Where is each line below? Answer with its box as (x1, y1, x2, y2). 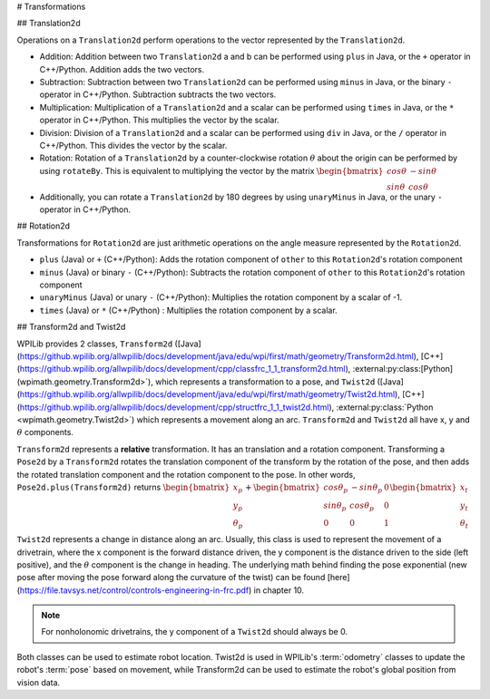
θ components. (16, 427, 74, 438)
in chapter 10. (253, 585, 304, 596)
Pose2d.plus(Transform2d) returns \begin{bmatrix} (16, 481, 230, 492)
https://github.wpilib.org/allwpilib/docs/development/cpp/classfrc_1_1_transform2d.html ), (19, 364, 351, 374)
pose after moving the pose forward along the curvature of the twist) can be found (16, 572, 326, 583)
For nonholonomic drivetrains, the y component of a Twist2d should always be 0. (41, 626, 348, 637)
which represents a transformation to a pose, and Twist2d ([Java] (154, 376, 404, 387)
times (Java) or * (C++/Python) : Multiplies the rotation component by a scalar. (39, 305, 338, 316)
